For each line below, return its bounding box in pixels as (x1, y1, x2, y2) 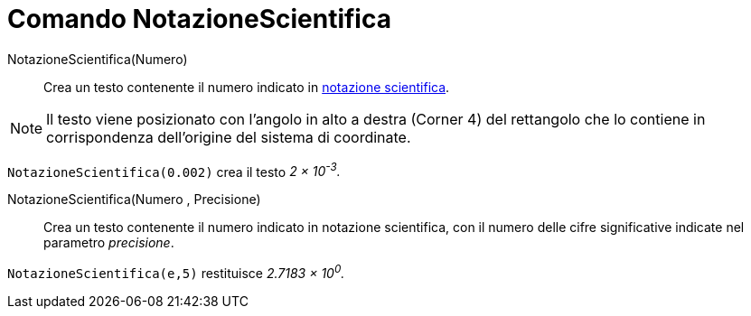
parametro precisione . (43, 235, 174, 251)
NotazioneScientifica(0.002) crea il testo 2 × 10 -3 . (7, 161, 341, 180)
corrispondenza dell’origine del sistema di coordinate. (46, 127, 411, 146)
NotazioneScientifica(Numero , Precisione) (7, 191, 261, 208)
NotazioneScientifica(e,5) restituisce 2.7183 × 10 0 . (7, 263, 345, 282)
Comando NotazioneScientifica (7, 4, 391, 34)
